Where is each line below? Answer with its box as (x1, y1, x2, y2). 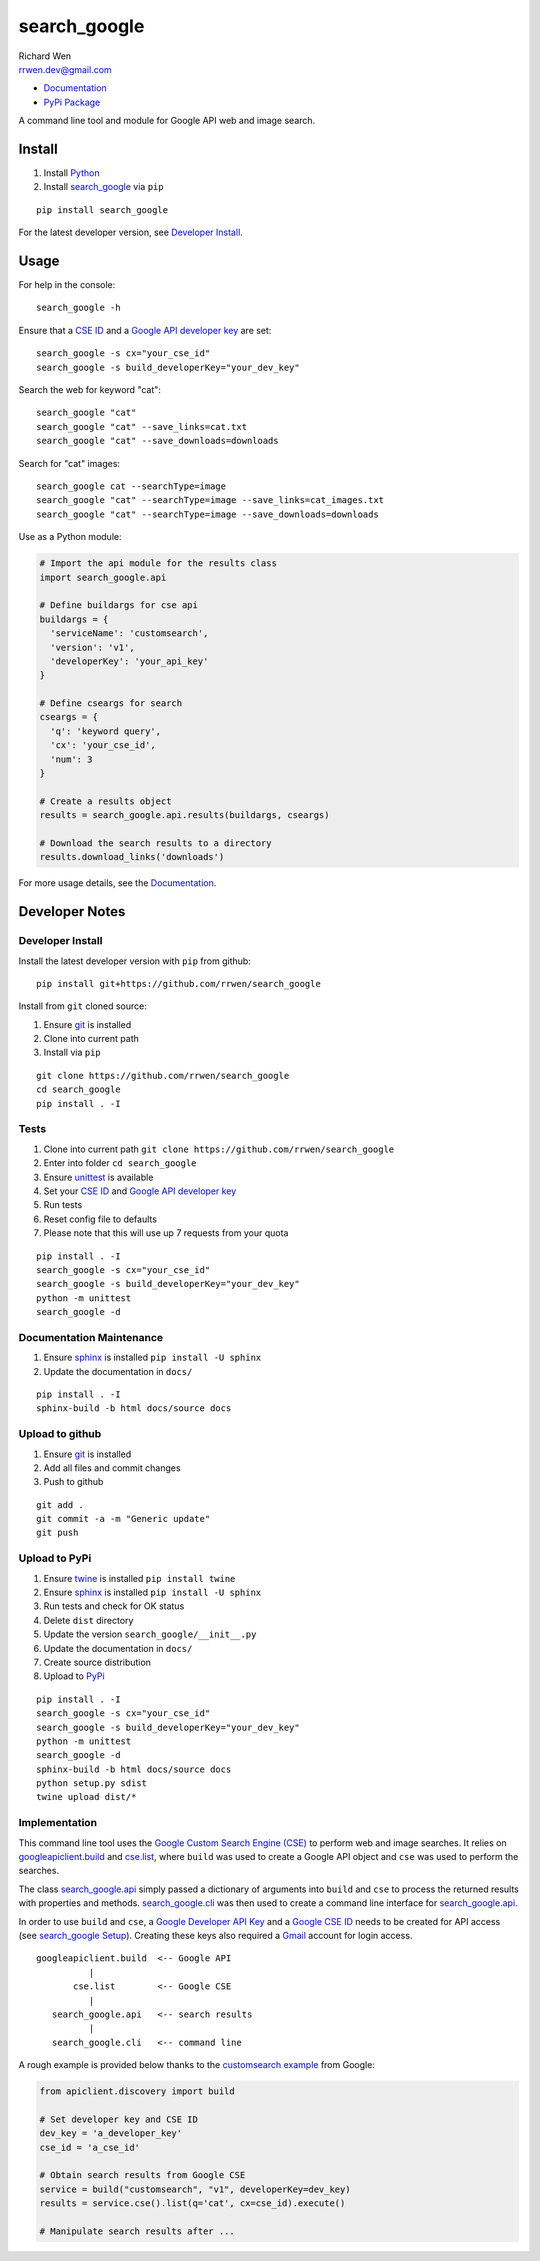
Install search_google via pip (43, 181, 164, 193)
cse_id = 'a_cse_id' (39, 2141, 140, 2153)
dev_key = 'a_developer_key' (39, 2128, 183, 2139)
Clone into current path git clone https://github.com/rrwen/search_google (43, 1143, 395, 1155)
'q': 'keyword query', (50, 725, 162, 737)
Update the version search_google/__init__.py (43, 1628, 257, 1640)
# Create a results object (39, 795, 172, 807)
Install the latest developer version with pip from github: (18, 955, 252, 967)
